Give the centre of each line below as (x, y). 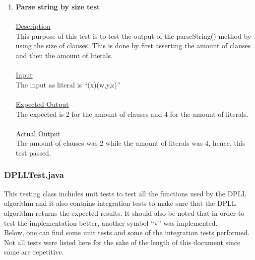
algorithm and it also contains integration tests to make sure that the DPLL (120, 203)
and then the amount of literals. (64, 55)
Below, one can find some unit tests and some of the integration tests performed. (127, 232)
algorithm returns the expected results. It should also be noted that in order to (124, 213)
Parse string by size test (58, 6)
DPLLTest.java (34, 175)
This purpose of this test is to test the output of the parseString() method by (133, 36)
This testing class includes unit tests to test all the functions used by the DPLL (125, 193)
